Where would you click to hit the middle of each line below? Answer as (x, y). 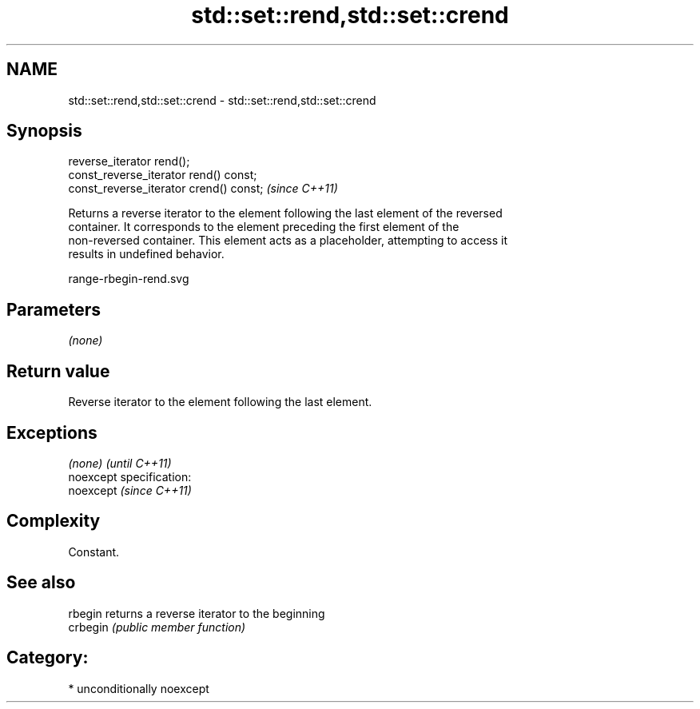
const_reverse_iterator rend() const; (163, 175)
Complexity (54, 521)
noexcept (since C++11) (130, 490)
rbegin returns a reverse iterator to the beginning (197, 613)
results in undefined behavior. (146, 254)
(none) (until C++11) (120, 463)
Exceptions (52, 432)
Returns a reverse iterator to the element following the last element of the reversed (285, 213)
